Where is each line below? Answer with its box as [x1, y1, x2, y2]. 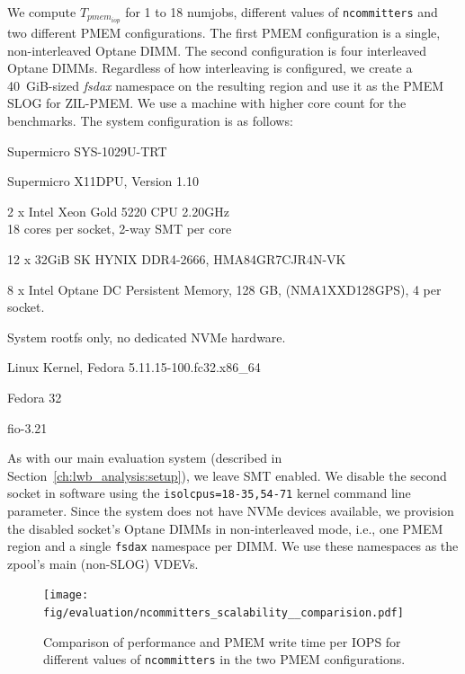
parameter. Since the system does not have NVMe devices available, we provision [7, 501, 454, 520]
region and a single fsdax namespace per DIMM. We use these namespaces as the [7, 537, 459, 555]
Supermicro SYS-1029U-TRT [7, 141, 167, 160]
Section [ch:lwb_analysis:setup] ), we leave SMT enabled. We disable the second [7, 466, 447, 484]
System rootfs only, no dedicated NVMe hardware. [7, 327, 286, 346]
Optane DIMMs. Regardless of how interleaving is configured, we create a [7, 58, 413, 77]
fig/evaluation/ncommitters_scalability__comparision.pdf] [43, 607, 404, 620]
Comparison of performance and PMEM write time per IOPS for [43, 632, 401, 651]
